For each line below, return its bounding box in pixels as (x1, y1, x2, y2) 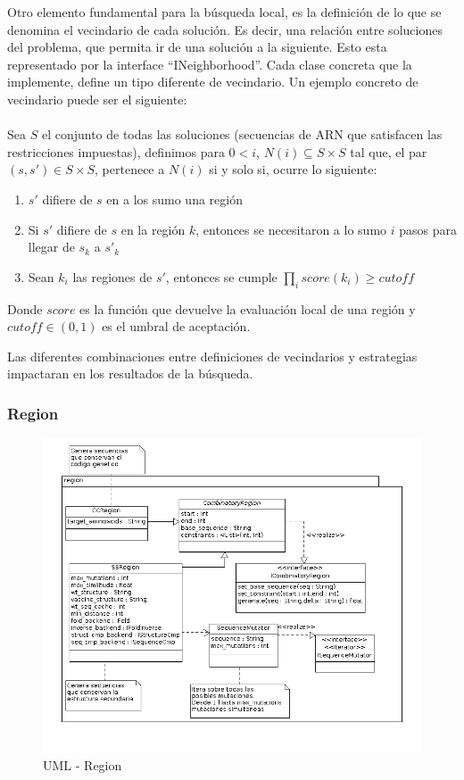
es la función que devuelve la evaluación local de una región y (79, 299, 416, 318)
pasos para (399, 220, 457, 238)
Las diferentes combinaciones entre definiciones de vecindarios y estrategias (7, 346, 418, 365)
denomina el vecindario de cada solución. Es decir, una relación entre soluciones (7, 20, 443, 38)
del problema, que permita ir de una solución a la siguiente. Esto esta (7, 37, 387, 56)
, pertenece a (95, 160, 165, 178)
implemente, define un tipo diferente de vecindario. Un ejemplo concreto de (7, 72, 418, 91)
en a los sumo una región (106, 189, 243, 208)
